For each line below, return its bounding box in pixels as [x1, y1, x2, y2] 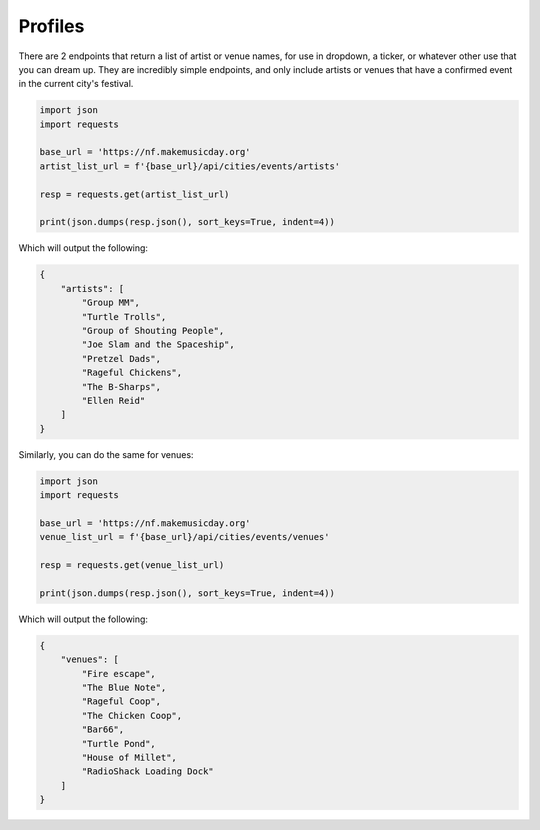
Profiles [18, 15, 85, 37]
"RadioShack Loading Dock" [81, 766, 214, 777]
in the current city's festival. [18, 78, 134, 90]
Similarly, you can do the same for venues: [18, 448, 194, 460]
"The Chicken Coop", [81, 710, 183, 721]
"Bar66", [81, 724, 125, 735]
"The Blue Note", [81, 681, 167, 693]
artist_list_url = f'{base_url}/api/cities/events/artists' [39, 160, 341, 172]
